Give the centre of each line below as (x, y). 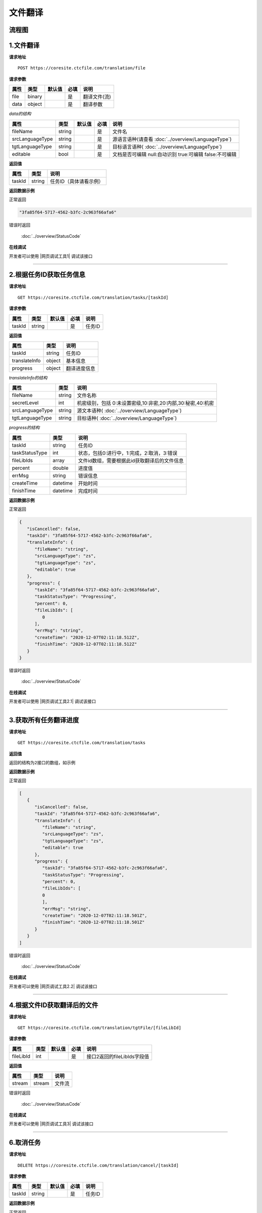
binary (35, 97)
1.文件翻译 (24, 45)
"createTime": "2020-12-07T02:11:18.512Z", (87, 637)
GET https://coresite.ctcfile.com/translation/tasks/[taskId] (93, 297)
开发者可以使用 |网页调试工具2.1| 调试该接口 (53, 702)
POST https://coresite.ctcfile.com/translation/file (82, 68)
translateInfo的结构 (28, 378)
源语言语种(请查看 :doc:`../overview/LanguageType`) (172, 139)
